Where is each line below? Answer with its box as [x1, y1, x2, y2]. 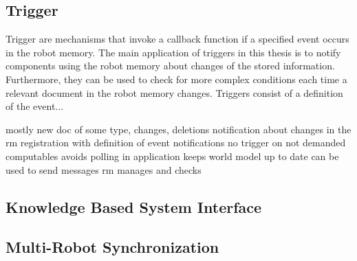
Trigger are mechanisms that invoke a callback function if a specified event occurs [6, 32, 349, 46]
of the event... [6, 99, 63, 113]
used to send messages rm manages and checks [6, 162, 202, 177]
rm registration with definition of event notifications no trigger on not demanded [6, 135, 346, 150]
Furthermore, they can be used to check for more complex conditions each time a [6, 71, 347, 86]
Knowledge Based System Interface [6, 196, 262, 217]
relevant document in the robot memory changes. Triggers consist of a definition [6, 85, 343, 100]
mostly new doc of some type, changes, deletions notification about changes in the [6, 122, 351, 136]
